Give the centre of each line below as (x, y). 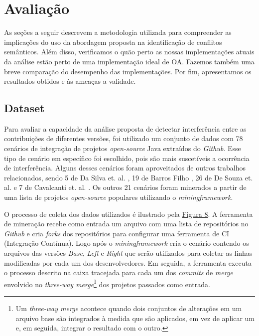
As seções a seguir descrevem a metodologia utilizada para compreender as (118, 32)
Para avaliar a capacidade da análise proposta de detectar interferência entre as (125, 128)
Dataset (24, 108)
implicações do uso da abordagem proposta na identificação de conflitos (113, 42)
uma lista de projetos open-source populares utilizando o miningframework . (119, 197)
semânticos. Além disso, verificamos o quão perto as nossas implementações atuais (129, 52)
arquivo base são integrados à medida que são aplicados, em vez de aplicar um (135, 318)
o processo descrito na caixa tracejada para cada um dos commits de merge (119, 272)
